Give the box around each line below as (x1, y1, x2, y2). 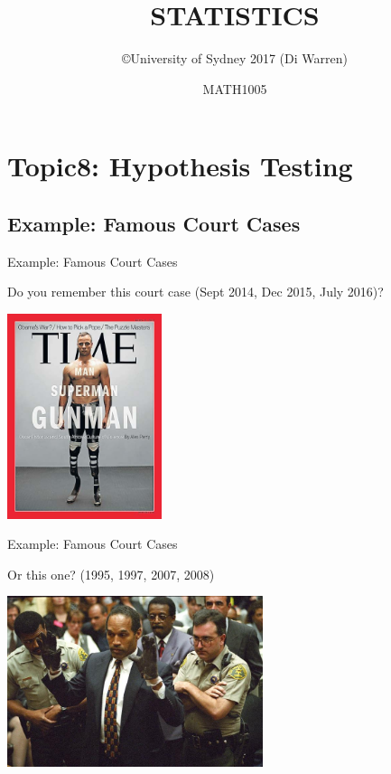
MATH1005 (202, 79, 267, 98)
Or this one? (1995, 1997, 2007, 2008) (7, 564, 215, 583)
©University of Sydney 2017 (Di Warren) (122, 49, 348, 68)
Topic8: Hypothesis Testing (7, 147, 353, 184)
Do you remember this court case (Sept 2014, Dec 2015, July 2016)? (7, 282, 384, 301)
